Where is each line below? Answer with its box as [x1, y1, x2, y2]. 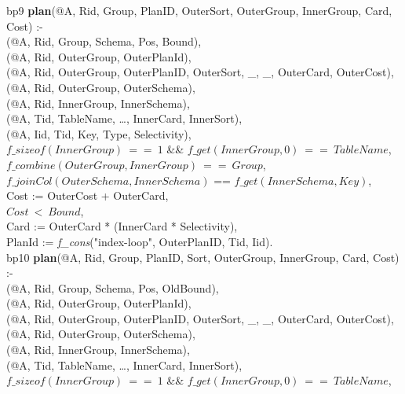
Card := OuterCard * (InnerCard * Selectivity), [6, 218, 238, 234]
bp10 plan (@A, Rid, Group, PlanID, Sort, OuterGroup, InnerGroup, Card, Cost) [6, 249, 400, 265]
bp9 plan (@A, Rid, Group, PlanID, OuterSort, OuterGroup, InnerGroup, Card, [6, 2, 392, 18]
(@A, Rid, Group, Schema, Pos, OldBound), [6, 279, 219, 296]
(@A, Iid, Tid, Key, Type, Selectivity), [6, 125, 192, 142]
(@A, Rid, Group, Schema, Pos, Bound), [6, 33, 202, 50]
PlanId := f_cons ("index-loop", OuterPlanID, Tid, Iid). [6, 233, 273, 249]
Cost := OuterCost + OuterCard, [6, 187, 169, 204]
